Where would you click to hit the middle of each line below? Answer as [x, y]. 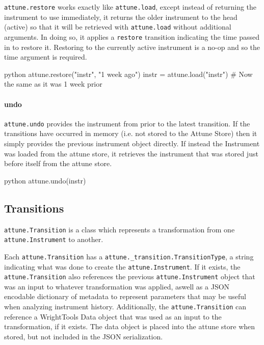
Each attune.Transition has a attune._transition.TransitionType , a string [129, 256]
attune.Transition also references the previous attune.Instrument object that [130, 276]
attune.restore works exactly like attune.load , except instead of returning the [130, 7]
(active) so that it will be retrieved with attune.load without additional [118, 27]
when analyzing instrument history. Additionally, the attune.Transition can [125, 307]
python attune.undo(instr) [45, 180]
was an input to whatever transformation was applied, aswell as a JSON [117, 286]
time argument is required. [46, 57]
